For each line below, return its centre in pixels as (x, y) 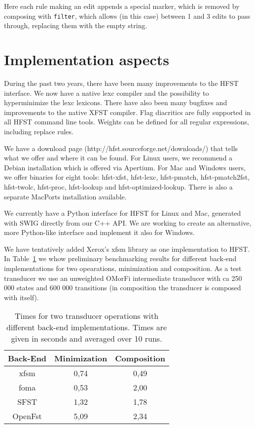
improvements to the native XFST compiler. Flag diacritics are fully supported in (127, 112)
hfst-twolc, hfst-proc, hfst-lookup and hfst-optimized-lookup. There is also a (118, 186)
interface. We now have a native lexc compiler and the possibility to (107, 93)
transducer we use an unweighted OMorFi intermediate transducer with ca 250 (123, 278)
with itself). (21, 297)
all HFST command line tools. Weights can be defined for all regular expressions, (127, 122)
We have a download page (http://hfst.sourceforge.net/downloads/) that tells (121, 148)
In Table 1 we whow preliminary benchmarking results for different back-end (120, 258)
